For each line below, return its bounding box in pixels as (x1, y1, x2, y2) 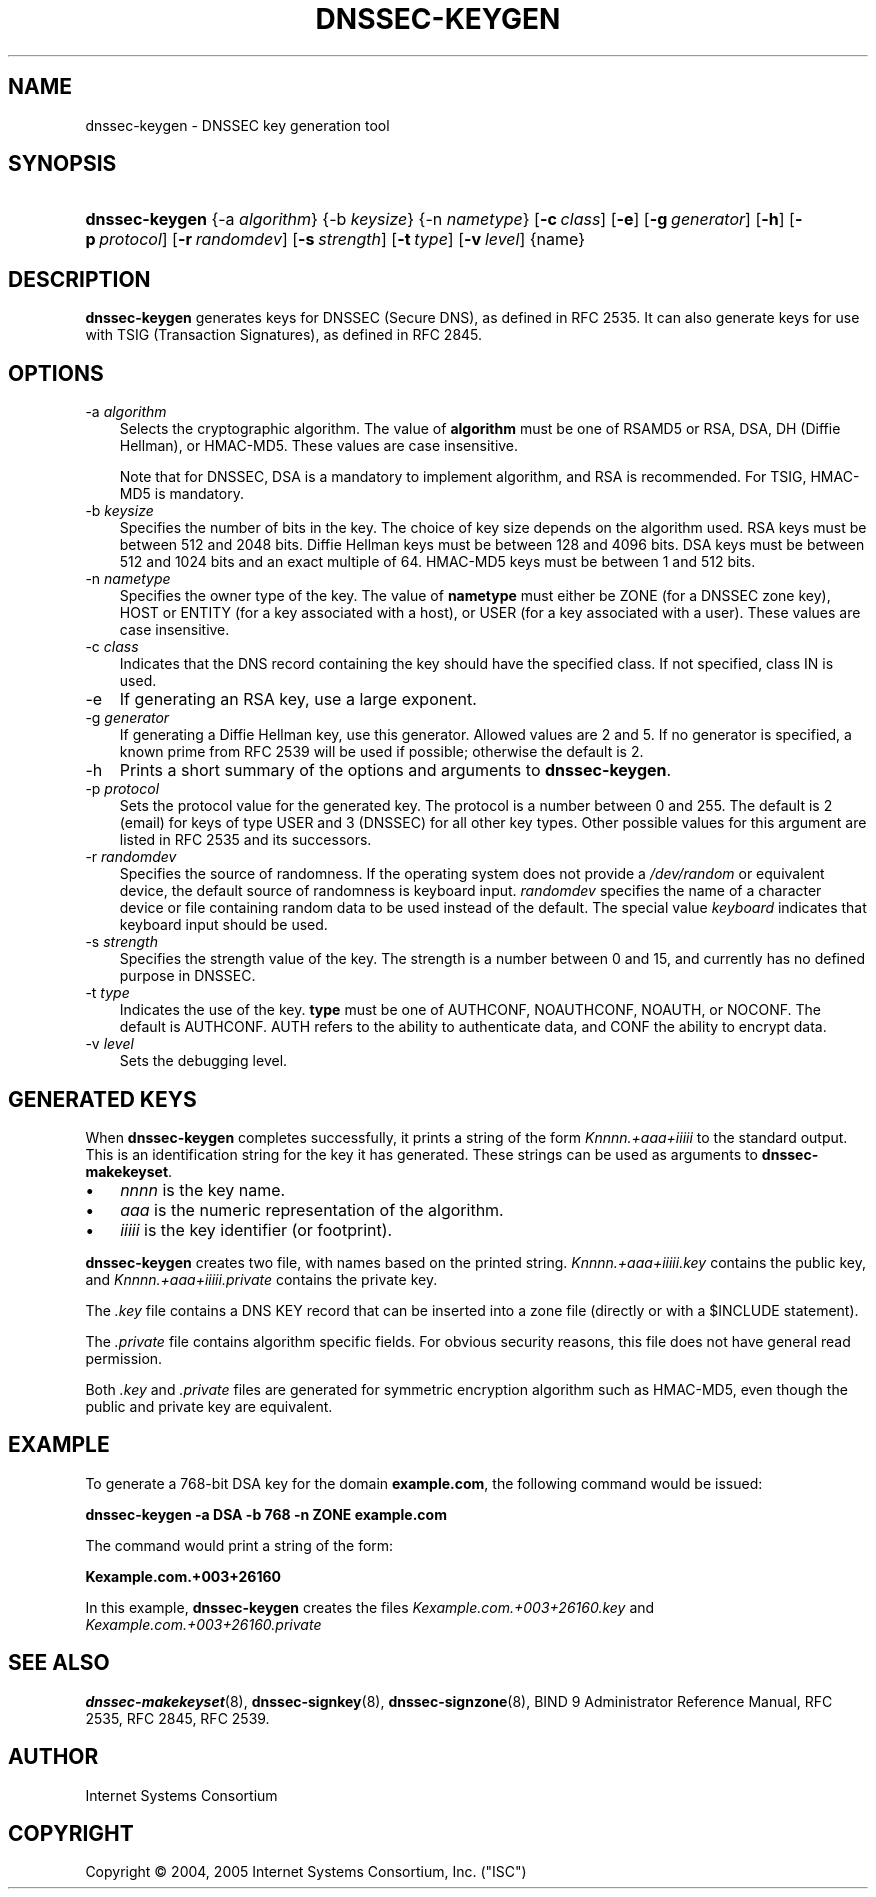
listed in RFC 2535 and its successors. (119, 831, 372, 849)
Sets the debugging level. (119, 1052, 288, 1070)
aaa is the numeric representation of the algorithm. (120, 1199, 504, 1220)
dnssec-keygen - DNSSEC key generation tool (85, 116, 390, 134)
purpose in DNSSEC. (119, 967, 256, 985)
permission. (85, 1349, 163, 1367)
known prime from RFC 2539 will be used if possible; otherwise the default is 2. (119, 743, 644, 761)
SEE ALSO (8, 1650, 110, 1676)
